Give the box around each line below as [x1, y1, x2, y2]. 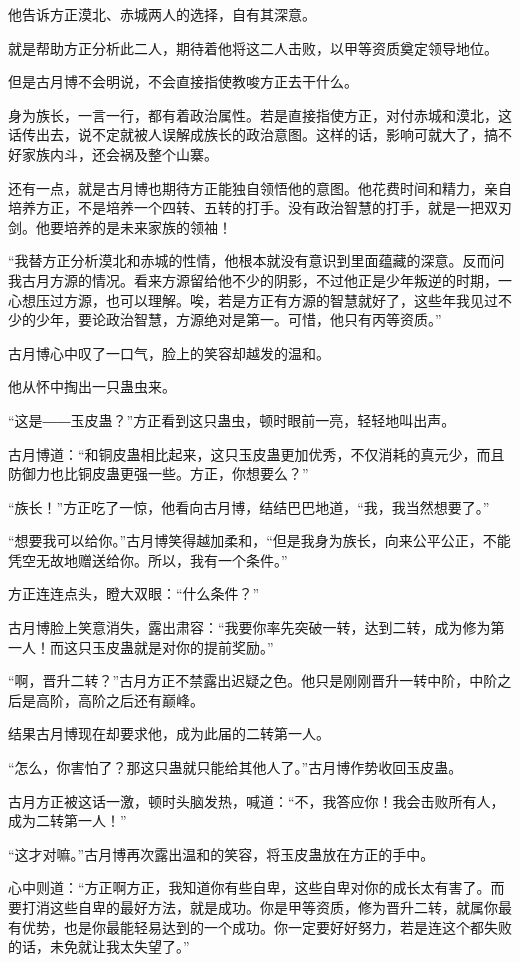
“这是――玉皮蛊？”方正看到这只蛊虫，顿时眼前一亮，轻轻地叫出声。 [8, 409, 456, 430]
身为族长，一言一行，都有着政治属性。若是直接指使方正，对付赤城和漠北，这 [8, 104, 512, 125]
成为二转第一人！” [8, 810, 127, 831]
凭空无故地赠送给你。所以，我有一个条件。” [8, 549, 288, 570]
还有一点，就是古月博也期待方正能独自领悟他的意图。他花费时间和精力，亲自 [8, 177, 512, 198]
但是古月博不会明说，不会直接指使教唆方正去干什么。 [8, 71, 358, 92]
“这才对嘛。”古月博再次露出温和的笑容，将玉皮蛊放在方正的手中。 [8, 843, 435, 864]
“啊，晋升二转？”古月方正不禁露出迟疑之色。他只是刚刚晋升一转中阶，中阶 [8, 670, 498, 691]
